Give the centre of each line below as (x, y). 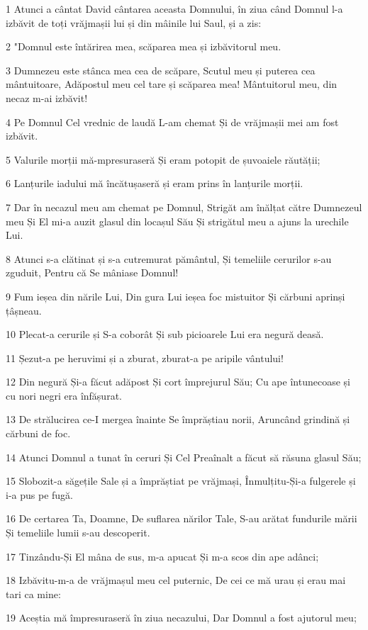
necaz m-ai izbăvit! (47, 97)
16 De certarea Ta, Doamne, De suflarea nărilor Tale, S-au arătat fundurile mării (182, 518)
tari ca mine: (33, 594)
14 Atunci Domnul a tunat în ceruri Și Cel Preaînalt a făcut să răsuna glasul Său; (184, 457)
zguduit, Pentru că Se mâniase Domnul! (92, 272)
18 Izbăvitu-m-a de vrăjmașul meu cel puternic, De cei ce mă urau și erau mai (176, 580)
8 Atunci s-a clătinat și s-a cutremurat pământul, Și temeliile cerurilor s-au (169, 258)
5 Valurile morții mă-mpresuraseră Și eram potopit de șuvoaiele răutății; (163, 159)
